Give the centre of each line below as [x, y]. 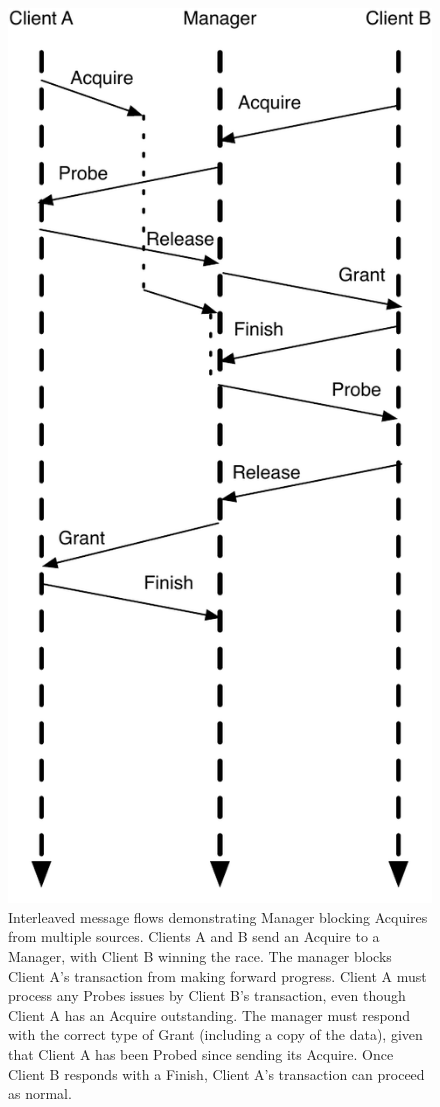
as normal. [40, 1093]
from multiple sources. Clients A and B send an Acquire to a [194, 936]
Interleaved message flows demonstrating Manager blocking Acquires [218, 916]
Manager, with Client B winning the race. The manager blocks [200, 955]
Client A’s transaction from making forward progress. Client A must [217, 975]
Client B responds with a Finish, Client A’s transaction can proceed [216, 1073]
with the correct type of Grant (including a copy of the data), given [215, 1034]
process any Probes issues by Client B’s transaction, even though [207, 995]
